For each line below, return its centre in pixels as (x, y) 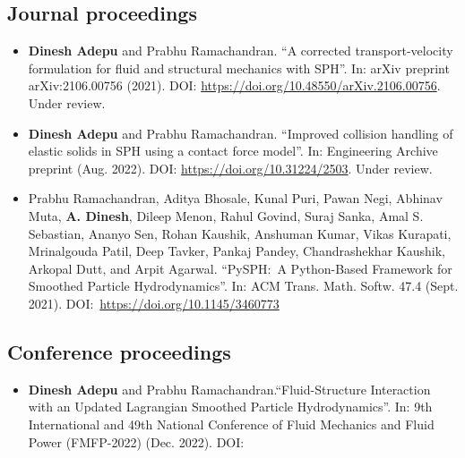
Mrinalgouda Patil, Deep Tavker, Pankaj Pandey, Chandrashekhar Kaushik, (237, 251)
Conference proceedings (119, 351)
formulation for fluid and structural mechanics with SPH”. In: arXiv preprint (239, 68)
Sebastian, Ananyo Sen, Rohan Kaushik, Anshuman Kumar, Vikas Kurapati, (240, 233)
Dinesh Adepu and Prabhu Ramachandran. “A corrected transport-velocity (241, 51)
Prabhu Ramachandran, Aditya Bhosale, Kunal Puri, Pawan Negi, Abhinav (235, 198)
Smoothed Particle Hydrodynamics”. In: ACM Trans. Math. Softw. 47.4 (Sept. (243, 286)
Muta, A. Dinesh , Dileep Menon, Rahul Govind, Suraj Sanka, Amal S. (226, 215)
